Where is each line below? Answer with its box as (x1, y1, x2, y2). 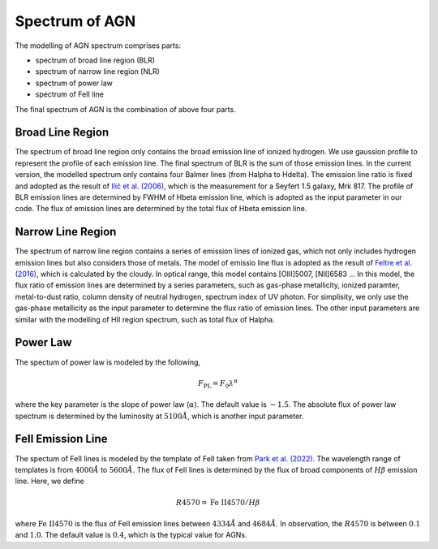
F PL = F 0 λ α (197, 378, 238, 390)
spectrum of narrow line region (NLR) (35, 67, 160, 76)
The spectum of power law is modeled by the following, (15, 357, 201, 367)
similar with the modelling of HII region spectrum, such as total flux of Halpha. (15, 314, 275, 324)
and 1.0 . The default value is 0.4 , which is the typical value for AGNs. (15, 530, 247, 540)
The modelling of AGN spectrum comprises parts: (15, 41, 182, 50)
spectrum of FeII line (35, 89, 105, 99)
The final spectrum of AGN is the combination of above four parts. (15, 104, 236, 114)
